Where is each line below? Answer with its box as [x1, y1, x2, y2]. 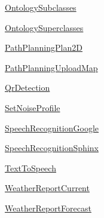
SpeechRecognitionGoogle [5, 121, 99, 134]
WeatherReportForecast [5, 201, 91, 214]
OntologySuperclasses [5, 21, 84, 33]
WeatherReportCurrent [5, 182, 90, 194]
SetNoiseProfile [5, 101, 60, 113]
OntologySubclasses [5, 1, 77, 13]
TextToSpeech [5, 161, 56, 174]
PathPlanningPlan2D [5, 41, 82, 54]
